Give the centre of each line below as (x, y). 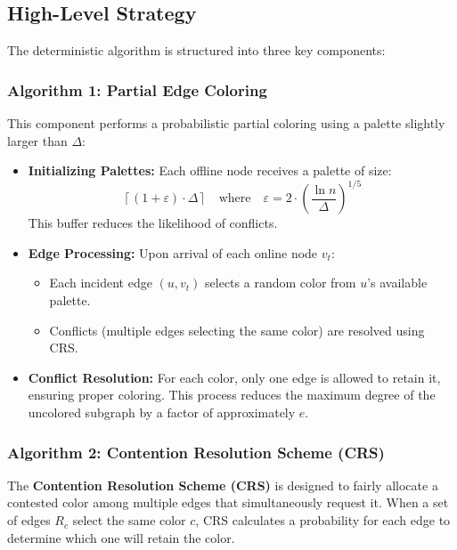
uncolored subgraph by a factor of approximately (162, 412)
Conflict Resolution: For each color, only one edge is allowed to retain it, (234, 377)
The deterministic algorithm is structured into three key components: (196, 50)
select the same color (129, 520)
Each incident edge (101, 283)
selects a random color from (281, 283)
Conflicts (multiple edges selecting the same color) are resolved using (237, 330)
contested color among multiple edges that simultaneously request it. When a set (228, 502)
